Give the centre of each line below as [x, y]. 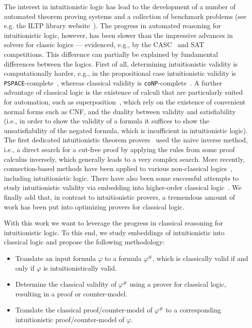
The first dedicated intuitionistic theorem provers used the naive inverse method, [126, 140]
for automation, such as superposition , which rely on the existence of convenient [125, 102]
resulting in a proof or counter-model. [71, 293]
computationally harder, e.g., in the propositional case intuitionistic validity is [120, 73]
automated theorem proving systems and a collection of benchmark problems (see [125, 16]
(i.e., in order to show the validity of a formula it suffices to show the [107, 121]
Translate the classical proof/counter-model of [84, 310]
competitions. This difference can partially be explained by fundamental [111, 54]
